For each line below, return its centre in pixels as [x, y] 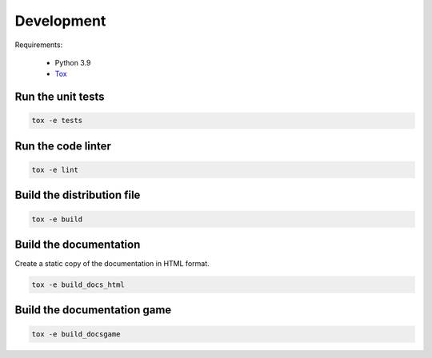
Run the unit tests [60, 97]
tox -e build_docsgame [76, 334]
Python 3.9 [73, 62]
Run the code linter [63, 146]
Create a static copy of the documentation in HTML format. [112, 264]
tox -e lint [55, 169]
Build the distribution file [78, 195]
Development [60, 21]
